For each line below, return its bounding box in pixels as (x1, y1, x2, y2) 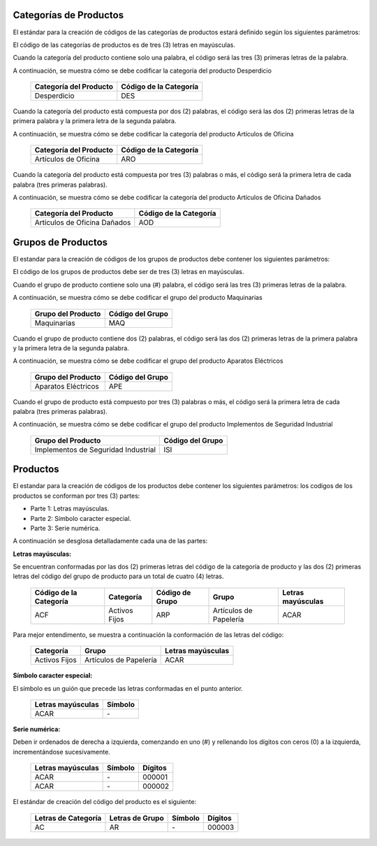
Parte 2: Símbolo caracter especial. (30, 514, 132, 522)
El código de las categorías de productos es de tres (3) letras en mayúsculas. (13, 41, 235, 49)
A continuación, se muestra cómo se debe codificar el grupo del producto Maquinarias (13, 294, 263, 302)
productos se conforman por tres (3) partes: (13, 492, 140, 500)
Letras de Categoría (34, 813, 102, 823)
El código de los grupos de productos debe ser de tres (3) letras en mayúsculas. (13, 268, 244, 276)
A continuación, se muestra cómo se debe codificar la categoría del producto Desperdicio (13, 66, 272, 75)
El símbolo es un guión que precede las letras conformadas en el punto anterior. (13, 684, 244, 692)
